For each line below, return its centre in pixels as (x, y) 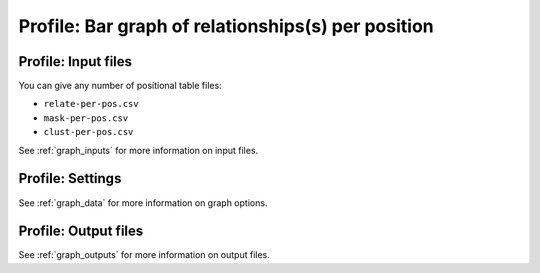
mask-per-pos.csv (86, 118)
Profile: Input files (75, 61)
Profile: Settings (70, 178)
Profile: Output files (81, 231)
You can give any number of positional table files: (120, 86)
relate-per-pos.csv (91, 104)
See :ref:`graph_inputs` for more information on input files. (138, 150)
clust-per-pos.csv (88, 132)
